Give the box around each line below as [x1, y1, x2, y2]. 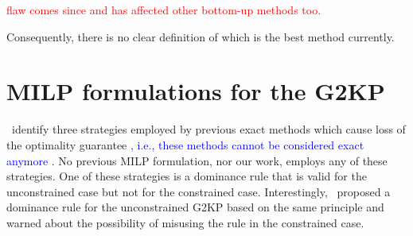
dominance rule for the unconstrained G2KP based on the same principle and [6, 199, 384, 215]
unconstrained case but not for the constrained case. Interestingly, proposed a [6, 183, 391, 199]
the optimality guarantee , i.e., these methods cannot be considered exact [6, 136, 364, 153]
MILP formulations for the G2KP [6, 75, 385, 107]
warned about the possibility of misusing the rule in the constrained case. [6, 214, 364, 230]
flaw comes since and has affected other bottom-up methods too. [6, 2, 321, 17]
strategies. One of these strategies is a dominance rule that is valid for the [6, 168, 367, 184]
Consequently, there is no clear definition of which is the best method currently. [6, 28, 395, 44]
